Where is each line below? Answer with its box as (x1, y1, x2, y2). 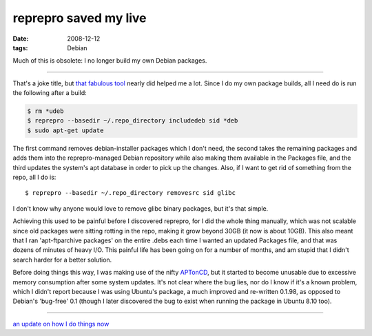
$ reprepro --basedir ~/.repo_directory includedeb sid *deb (27, 117, 238, 125)
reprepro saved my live (12, 10, 147, 25)
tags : (12, 43, 28, 52)
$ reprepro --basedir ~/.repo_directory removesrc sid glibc (25, 189, 236, 197)
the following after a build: (12, 89, 87, 97)
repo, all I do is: (12, 173, 56, 182)
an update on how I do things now (12, 319, 110, 328)
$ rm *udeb (27, 107, 64, 115)
